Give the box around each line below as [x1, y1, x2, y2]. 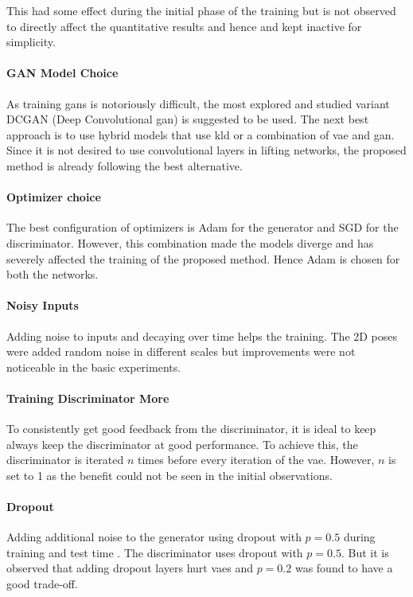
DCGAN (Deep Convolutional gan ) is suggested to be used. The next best [6, 111, 369, 127]
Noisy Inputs [6, 297, 79, 314]
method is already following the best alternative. [6, 157, 243, 174]
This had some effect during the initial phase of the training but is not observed [6, 2, 396, 18]
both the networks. [6, 266, 99, 283]
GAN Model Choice [6, 64, 119, 81]
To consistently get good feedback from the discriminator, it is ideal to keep [6, 420, 376, 437]
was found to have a [294, 560, 393, 576]
